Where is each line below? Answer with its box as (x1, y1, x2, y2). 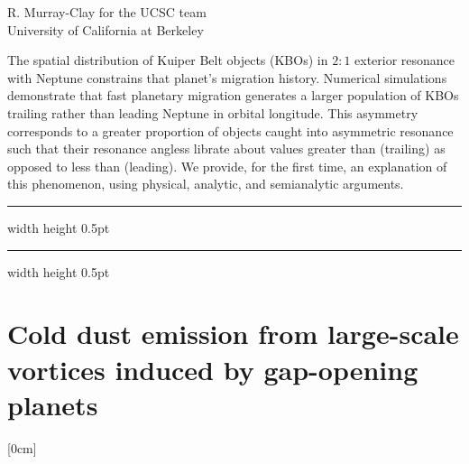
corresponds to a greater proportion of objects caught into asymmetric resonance (7, 121, 454, 140)
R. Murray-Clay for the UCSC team (7, 3, 207, 21)
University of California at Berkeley (7, 20, 204, 39)
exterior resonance (354, 51, 455, 70)
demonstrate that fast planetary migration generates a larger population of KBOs (7, 86, 459, 105)
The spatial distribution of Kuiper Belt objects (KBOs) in (7, 51, 328, 70)
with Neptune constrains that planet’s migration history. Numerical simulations (7, 68, 447, 87)
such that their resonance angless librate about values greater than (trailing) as (7, 139, 446, 158)
